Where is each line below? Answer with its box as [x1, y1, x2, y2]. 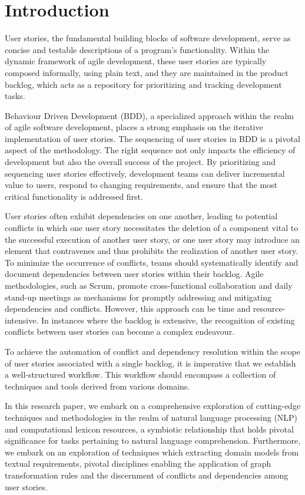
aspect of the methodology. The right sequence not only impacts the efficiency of [5, 144, 296, 156]
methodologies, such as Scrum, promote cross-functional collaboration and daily [5, 279, 293, 291]
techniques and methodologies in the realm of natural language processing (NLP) [5, 411, 298, 423]
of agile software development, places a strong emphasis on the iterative [5, 121, 263, 133]
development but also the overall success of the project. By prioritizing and [5, 156, 276, 168]
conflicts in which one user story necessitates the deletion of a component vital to [5, 222, 299, 234]
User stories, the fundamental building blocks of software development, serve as [5, 32, 291, 44]
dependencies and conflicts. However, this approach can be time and [5, 302, 251, 315]
